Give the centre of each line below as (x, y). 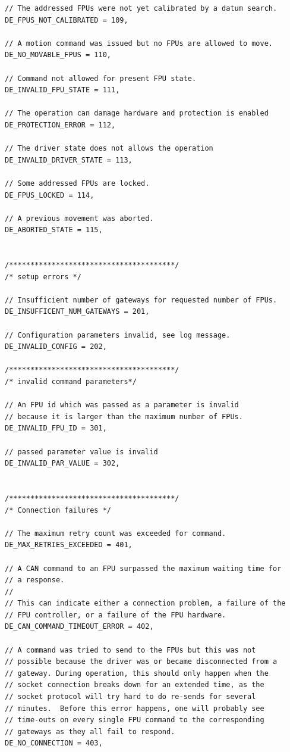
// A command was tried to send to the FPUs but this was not (130, 650)
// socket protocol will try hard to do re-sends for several (130, 697)
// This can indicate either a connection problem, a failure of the (145, 603)
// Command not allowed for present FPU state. (101, 78)
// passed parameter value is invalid (81, 452)
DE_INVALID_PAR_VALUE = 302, (62, 464)
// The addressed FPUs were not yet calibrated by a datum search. (141, 8)
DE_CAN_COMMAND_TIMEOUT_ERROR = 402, (79, 627)
